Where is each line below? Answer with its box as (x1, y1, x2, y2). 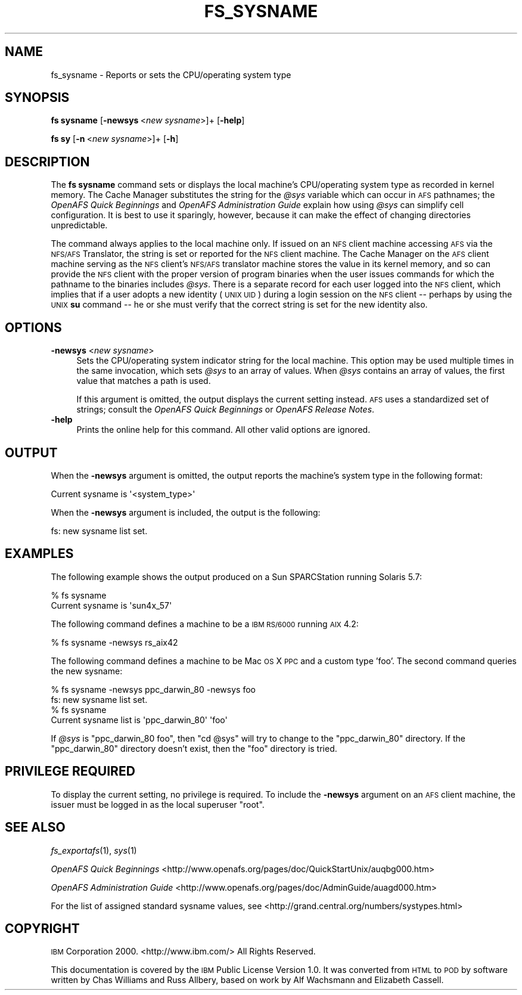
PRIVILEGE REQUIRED (5, 764, 135, 779)
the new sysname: (51, 665, 123, 676)
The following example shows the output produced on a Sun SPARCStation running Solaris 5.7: (51, 571, 422, 582)
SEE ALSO (5, 820, 66, 835)
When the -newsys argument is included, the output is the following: (51, 507, 321, 517)
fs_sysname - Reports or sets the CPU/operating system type (51, 69, 291, 80)
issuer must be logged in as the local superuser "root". (51, 799, 265, 810)
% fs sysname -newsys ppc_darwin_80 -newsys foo (51, 684, 256, 695)
